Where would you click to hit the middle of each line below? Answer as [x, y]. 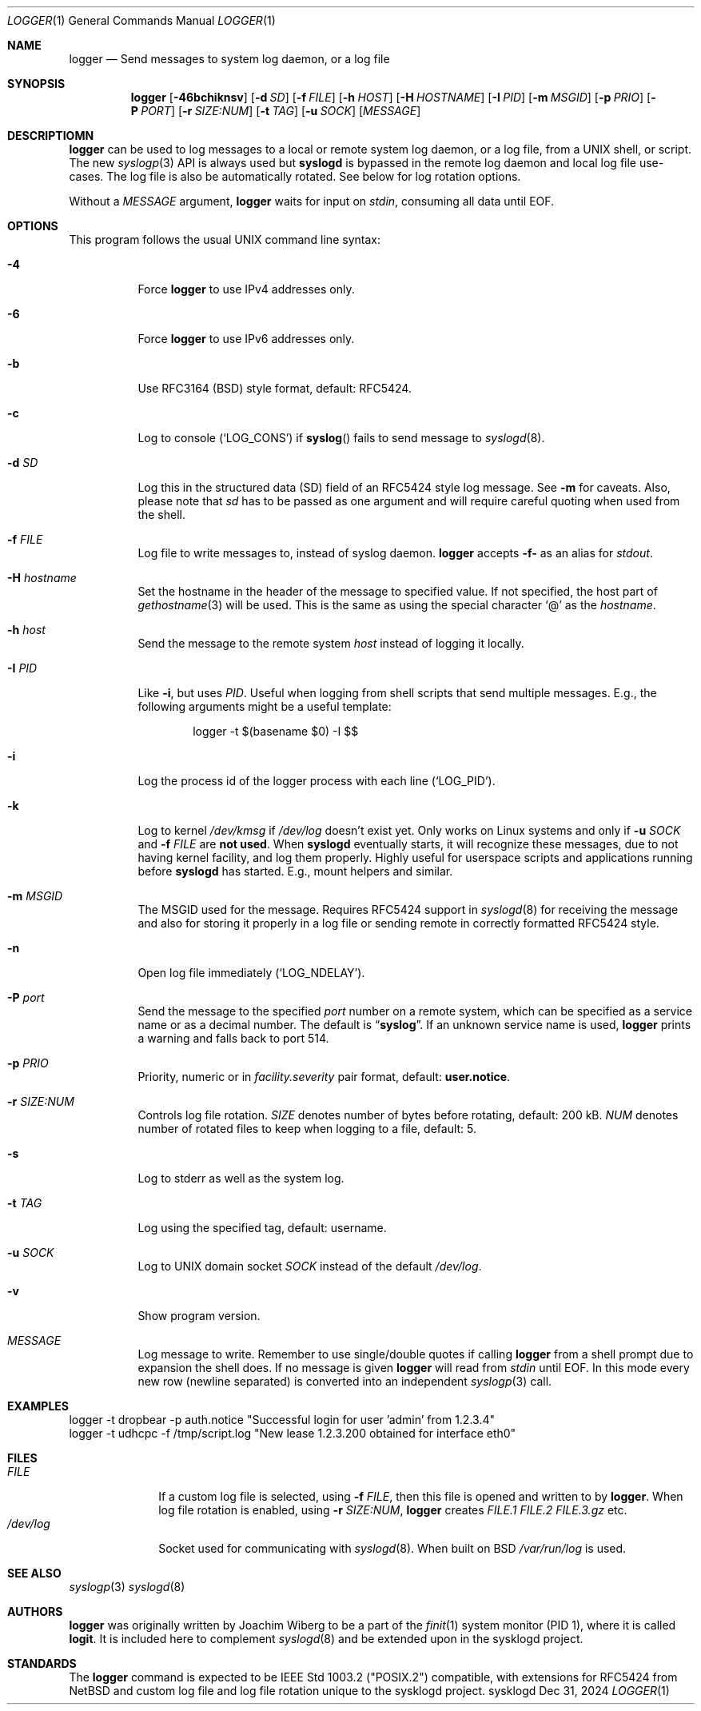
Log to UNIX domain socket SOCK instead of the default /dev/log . [310, 1266]
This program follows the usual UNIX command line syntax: [225, 239]
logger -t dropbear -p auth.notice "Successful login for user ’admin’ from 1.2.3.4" [282, 1420]
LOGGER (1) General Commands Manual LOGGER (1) [141, 20]
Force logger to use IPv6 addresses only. [246, 339]
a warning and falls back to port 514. [233, 1038]
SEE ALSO [34, 1573]
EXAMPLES [38, 1406]
